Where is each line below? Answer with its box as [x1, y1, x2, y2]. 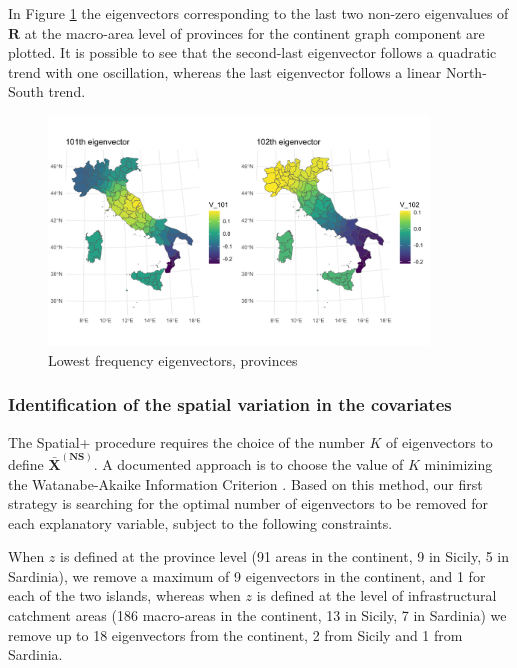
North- [445, 61, 487, 82]
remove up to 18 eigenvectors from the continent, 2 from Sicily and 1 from [8, 624, 463, 645]
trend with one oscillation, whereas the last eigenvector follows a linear [8, 61, 442, 82]
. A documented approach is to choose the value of [93, 453, 404, 474]
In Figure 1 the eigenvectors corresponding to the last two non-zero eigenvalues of [8, 3, 509, 23]
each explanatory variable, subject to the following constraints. [8, 512, 393, 533]
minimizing [424, 453, 493, 474]
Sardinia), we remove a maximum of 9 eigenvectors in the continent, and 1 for [8, 565, 486, 586]
